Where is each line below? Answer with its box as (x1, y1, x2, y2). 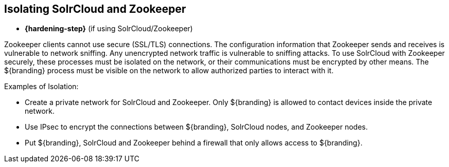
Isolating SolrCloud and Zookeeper (4, 3, 186, 15)
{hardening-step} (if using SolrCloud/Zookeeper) (25, 24, 193, 33)
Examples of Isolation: (4, 82, 79, 91)
